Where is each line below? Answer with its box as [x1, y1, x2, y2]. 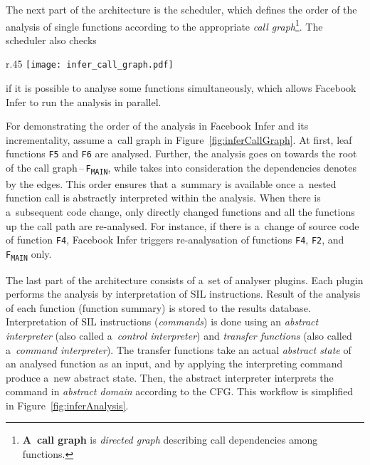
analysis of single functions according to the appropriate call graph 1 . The [6, 16, 323, 33]
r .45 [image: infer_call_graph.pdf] [6, 56, 174, 71]
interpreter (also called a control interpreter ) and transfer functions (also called [6, 328, 352, 343]
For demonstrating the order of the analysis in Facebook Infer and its [6, 118, 309, 133]
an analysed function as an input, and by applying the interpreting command [6, 356, 343, 371]
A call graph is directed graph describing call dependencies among [22, 432, 318, 447]
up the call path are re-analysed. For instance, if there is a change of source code [6, 218, 359, 233]
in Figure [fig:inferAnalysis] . [6, 397, 129, 412]
